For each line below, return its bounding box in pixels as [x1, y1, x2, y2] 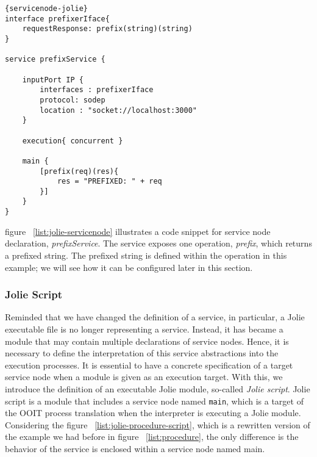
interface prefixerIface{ [5, 14, 110, 23]
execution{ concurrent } [22, 136, 123, 145]
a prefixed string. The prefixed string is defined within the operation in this [5, 248, 287, 261]
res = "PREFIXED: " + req [57, 177, 162, 186]
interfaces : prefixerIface [40, 85, 154, 95]
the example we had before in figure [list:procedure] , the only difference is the [5, 430, 299, 443]
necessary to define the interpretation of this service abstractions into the [5, 347, 279, 359]
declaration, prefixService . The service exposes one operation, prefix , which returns [5, 237, 312, 250]
